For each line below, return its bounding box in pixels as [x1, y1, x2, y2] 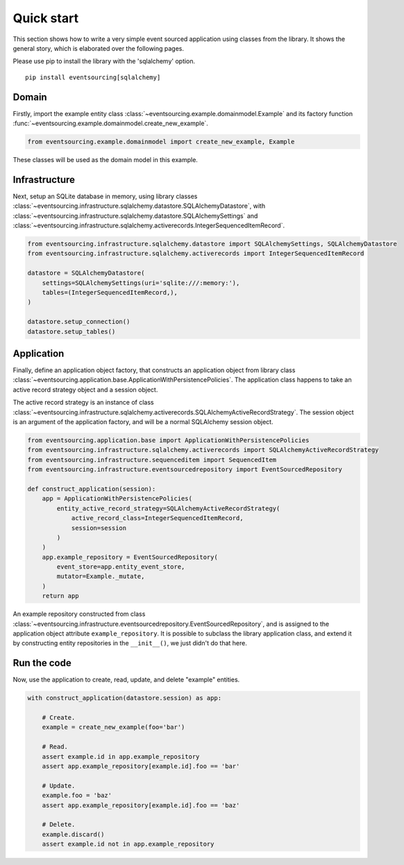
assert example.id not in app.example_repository [42, 840, 214, 848]
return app [42, 592, 79, 600]
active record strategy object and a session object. [12, 385, 158, 394]
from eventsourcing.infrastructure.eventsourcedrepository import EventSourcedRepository [27, 466, 343, 474]
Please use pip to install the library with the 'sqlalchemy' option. [12, 57, 196, 65]
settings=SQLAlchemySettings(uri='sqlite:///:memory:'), [42, 279, 240, 286]
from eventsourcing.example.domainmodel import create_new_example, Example [27, 138, 295, 145]
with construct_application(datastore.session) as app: [27, 694, 222, 702]
